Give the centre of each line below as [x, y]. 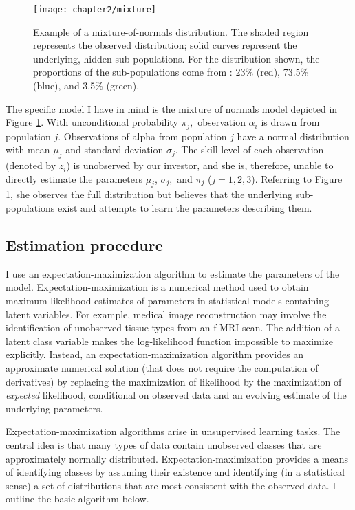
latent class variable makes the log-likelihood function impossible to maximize [170, 341]
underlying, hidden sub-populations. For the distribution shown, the [176, 58]
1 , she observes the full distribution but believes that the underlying [149, 194]
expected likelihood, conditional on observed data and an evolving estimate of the [176, 395]
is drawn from [290, 122]
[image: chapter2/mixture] [95, 10]
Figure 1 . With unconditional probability [92, 122]
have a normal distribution [293, 136]
